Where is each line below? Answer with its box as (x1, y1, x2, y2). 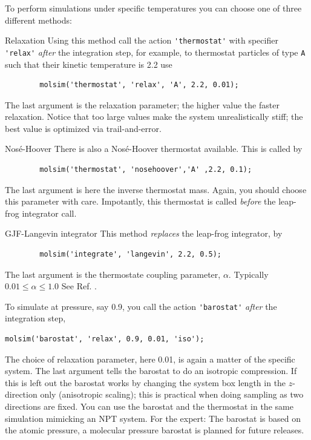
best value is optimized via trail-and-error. (5, 122, 162, 134)
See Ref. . (61, 280, 97, 292)
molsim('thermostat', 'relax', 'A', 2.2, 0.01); (39, 80, 239, 90)
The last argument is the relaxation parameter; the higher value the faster (5, 98, 280, 111)
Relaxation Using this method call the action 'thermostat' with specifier (5, 34, 278, 47)
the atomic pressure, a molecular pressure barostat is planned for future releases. (5, 424, 304, 436)
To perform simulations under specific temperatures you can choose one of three (5, 2, 302, 14)
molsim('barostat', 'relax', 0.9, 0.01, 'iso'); (5, 335, 205, 344)
